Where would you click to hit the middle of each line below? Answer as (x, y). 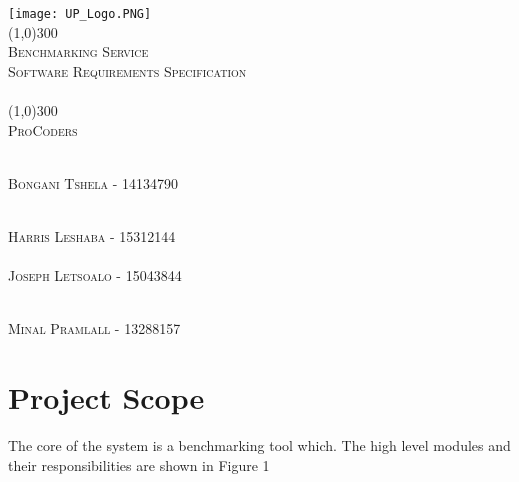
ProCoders (43, 129)
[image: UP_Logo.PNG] (80, 14)
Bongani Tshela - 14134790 (93, 182)
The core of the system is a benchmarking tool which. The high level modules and (259, 445)
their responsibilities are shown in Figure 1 (139, 464)
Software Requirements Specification (127, 70)
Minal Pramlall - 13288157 (94, 328)
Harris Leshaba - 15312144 (92, 236)
